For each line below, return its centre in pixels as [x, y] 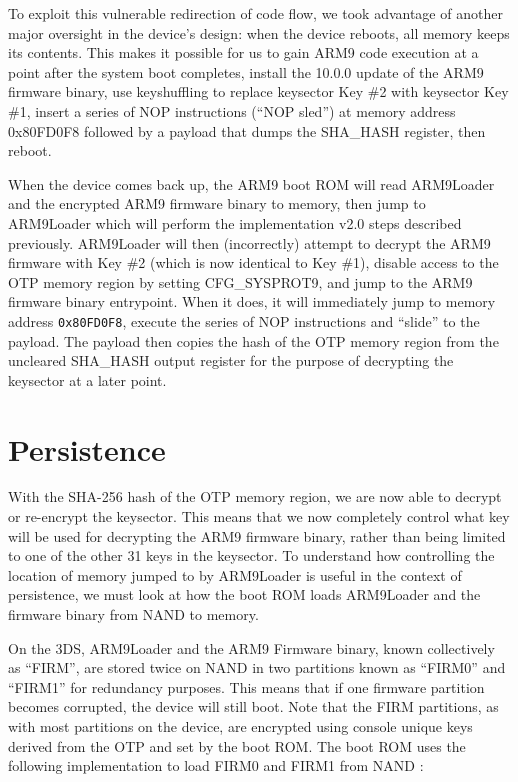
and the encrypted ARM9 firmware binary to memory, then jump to [217, 203]
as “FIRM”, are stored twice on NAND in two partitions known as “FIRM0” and [257, 667]
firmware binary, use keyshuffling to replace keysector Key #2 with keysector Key [258, 91]
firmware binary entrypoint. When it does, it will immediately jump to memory [252, 301]
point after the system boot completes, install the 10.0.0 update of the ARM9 [246, 71]
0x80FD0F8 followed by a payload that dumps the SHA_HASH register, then [247, 130]
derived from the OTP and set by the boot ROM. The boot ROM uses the [237, 745]
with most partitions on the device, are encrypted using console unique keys [240, 726]
